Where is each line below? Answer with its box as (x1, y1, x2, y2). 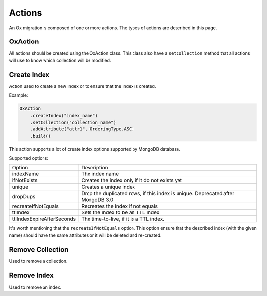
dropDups (12, 193, 36, 200)
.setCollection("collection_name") (30, 119, 116, 125)
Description (81, 164, 108, 171)
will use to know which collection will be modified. (9, 57, 111, 63)
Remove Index (9, 271, 54, 279)
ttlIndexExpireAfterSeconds (12, 215, 76, 222)
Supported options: (9, 155, 49, 161)
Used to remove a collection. (9, 258, 68, 264)
